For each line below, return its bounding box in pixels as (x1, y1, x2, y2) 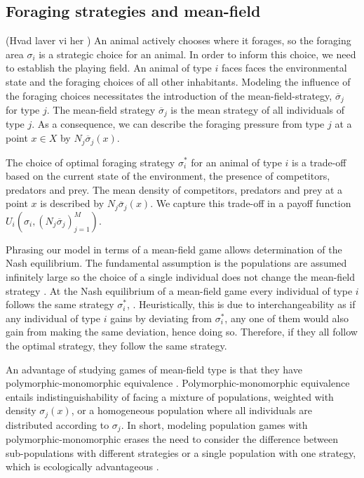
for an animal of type (191, 154, 282, 169)
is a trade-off (292, 154, 346, 169)
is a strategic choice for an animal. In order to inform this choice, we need (39, 46, 356, 61)
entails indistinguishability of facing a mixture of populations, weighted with (6, 389, 334, 404)
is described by (40, 196, 105, 211)
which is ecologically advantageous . (6, 459, 159, 474)
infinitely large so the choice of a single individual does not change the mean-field (6, 269, 356, 284)
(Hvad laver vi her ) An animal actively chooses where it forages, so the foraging (6, 33, 351, 48)
